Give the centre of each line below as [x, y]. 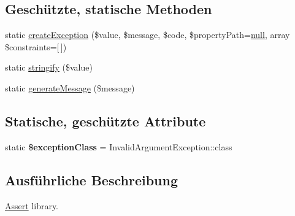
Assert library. [32, 205]
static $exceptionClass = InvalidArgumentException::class [119, 146]
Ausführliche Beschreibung [91, 179]
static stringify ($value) [49, 67]
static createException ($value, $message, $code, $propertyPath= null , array [147, 35]
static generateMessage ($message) [70, 87]
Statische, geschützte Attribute [105, 121]
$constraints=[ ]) [36, 46]
